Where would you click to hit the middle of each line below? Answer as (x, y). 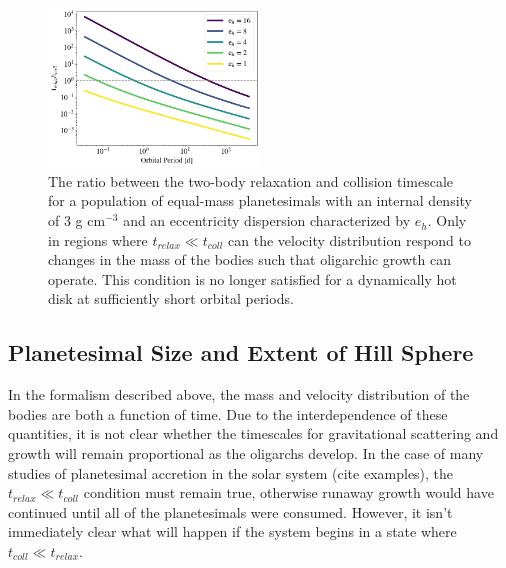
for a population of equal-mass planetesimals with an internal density (260, 200)
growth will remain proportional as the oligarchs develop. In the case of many (246, 453)
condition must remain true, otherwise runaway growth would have (288, 492)
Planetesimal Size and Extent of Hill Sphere (241, 352)
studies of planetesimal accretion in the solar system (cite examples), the (231, 472)
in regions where (98, 239)
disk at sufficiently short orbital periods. (171, 298)
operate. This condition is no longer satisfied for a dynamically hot (252, 278)
